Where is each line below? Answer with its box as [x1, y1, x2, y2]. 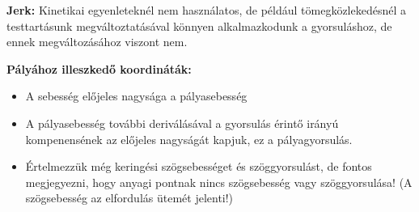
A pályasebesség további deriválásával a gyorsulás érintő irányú [25, 114, 339, 131]
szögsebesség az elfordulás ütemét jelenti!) [25, 189, 234, 206]
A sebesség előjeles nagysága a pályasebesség [25, 87, 248, 104]
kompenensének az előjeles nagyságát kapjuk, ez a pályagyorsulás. [25, 130, 353, 147]
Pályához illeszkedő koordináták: [6, 60, 192, 77]
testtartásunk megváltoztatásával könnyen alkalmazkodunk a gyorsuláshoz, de [6, 17, 392, 34]
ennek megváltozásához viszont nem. [6, 33, 188, 50]
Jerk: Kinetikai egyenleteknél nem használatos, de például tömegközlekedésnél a [6, 2, 406, 18]
